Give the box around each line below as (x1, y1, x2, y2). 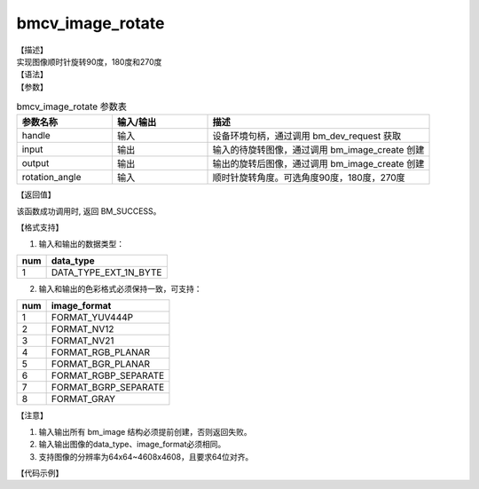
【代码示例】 (16, 468, 64, 478)
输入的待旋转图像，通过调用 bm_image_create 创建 (212, 144, 425, 156)
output (21, 157, 50, 170)
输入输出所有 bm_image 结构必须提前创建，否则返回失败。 (38, 426, 252, 437)
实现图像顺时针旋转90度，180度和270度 (16, 56, 162, 67)
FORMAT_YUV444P (51, 312, 134, 324)
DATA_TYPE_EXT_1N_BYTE (51, 266, 162, 279)
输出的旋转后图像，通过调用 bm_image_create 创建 (212, 158, 425, 170)
